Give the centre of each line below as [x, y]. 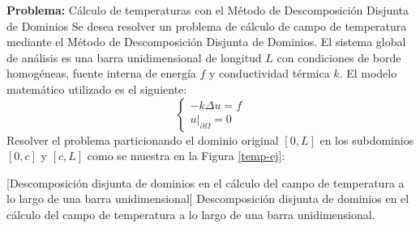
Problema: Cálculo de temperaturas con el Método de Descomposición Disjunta [208, 10]
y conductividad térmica [270, 73]
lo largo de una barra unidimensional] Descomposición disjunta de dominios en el [208, 198]
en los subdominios [367, 139]
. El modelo [368, 73]
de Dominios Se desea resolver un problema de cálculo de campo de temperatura [207, 25]
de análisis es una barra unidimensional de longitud [134, 57]
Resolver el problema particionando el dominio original [143, 139]
